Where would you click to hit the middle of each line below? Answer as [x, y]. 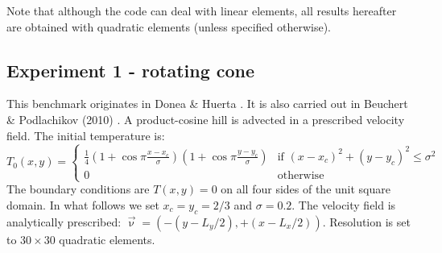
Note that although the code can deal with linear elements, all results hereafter [202, 10]
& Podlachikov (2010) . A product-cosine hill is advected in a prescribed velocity [206, 119]
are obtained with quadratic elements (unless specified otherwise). [169, 26]
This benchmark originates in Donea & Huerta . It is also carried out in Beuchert [207, 104]
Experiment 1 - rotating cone [131, 70]
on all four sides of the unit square [306, 189]
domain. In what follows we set [83, 204]
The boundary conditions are [78, 189]
